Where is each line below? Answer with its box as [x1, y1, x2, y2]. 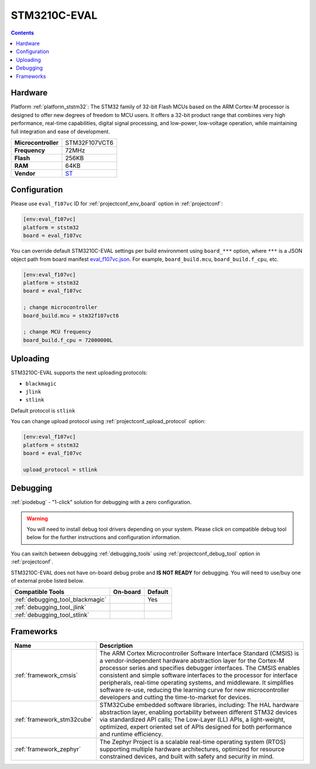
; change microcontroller [23, 304, 98, 311]
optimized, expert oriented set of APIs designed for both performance [99, 723, 292, 731]
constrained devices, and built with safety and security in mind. [99, 752, 274, 760]
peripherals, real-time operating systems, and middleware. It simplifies [99, 678, 294, 686]
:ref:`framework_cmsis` [14, 671, 78, 679]
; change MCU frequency [23, 328, 92, 335]
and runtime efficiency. [99, 730, 163, 738]
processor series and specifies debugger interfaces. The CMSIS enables [99, 664, 300, 672]
